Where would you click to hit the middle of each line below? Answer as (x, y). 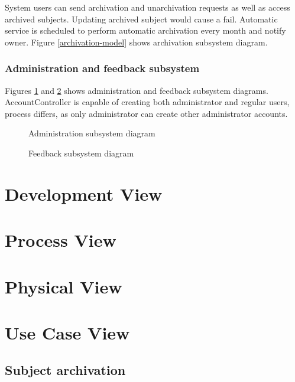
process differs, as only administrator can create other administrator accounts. (146, 113)
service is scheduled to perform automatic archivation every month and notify (145, 30)
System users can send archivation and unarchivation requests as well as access (147, 7)
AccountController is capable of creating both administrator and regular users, (147, 102)
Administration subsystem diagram (92, 133)
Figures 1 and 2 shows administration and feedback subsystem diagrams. (137, 90)
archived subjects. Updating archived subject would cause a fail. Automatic (141, 19)
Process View (61, 240)
